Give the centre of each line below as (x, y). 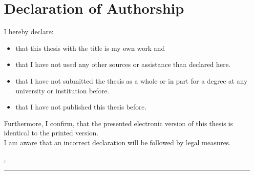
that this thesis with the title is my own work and (90, 48)
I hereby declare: (29, 32)
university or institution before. (62, 90)
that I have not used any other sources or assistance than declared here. (123, 64)
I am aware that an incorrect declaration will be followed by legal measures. (117, 142)
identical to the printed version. (51, 133)
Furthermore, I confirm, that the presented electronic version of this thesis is (118, 123)
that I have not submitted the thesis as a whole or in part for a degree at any (131, 80)
